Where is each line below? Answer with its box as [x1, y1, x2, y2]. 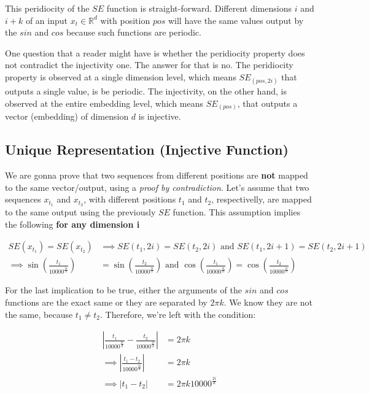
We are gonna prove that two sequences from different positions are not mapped [5, 169, 308, 182]
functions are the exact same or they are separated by [5, 295, 208, 308]
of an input [25, 14, 68, 26]
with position [100, 14, 150, 26]
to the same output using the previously [5, 206, 156, 218]
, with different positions [84, 193, 176, 206]
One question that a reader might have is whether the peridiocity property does [5, 46, 305, 59]
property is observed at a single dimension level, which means [5, 70, 236, 83]
